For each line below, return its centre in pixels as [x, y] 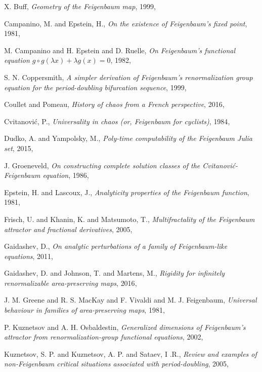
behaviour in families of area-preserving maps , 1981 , [84, 310]
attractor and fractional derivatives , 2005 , [68, 229]
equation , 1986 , [66, 175]
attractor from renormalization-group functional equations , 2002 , [104, 337]
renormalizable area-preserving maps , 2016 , [71, 283]
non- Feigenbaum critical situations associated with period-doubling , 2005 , [116, 364]
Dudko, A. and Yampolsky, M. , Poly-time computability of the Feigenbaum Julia [128, 138]
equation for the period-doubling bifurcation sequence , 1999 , [95, 87]
